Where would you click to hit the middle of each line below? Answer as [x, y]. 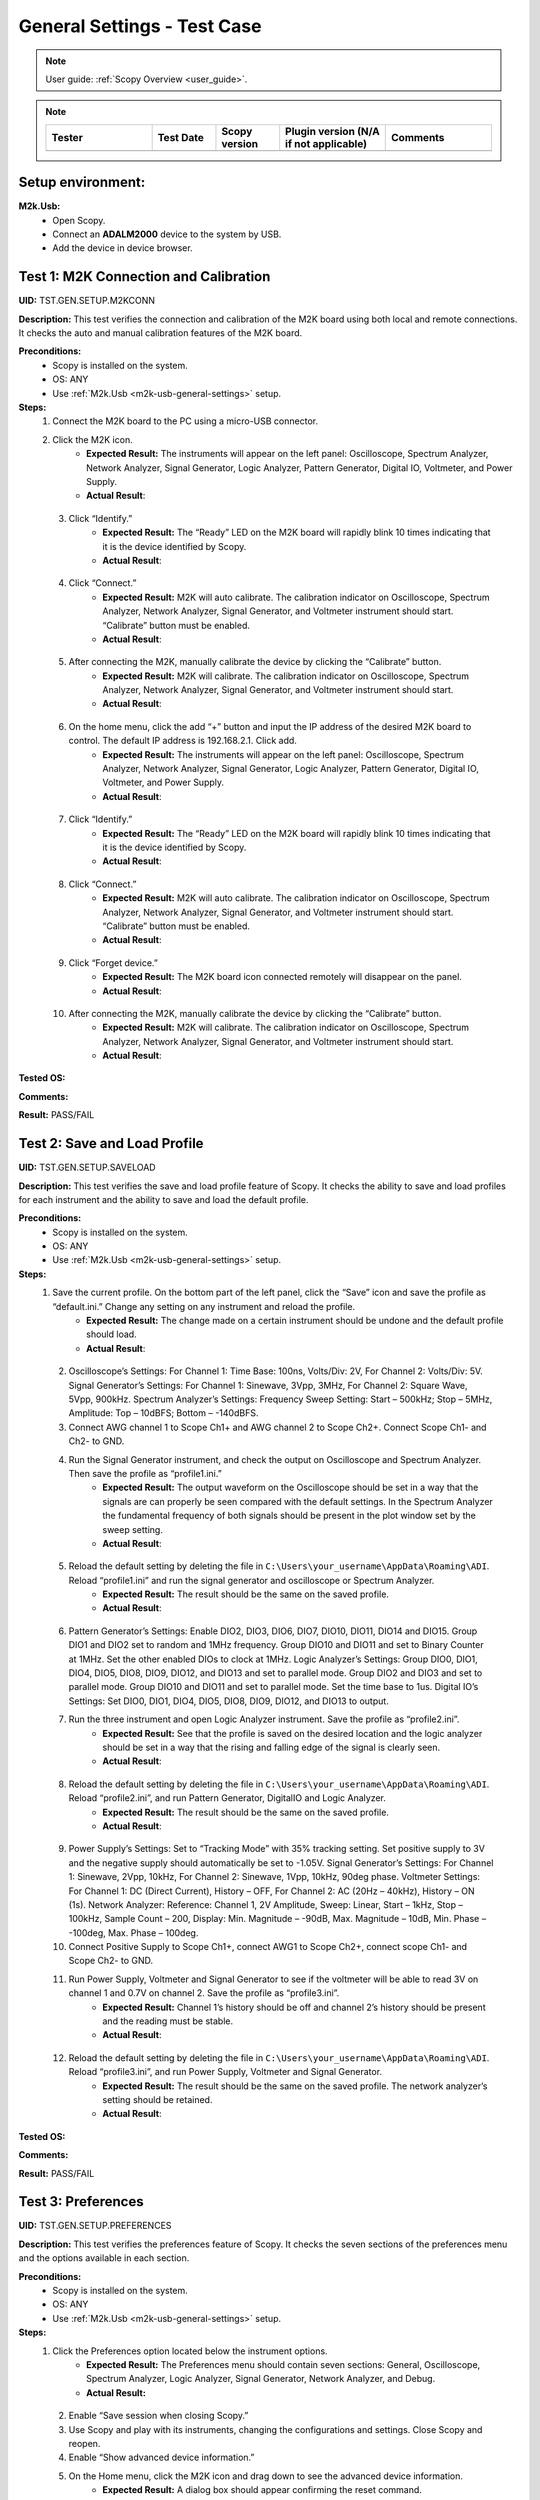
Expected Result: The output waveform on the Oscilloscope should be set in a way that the [290, 1487]
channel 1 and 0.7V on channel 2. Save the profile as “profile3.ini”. [204, 1993]
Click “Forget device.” [113, 962]
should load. [111, 1334]
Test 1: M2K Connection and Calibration [144, 276]
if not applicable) [326, 143]
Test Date [181, 137]
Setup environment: [82, 182]
